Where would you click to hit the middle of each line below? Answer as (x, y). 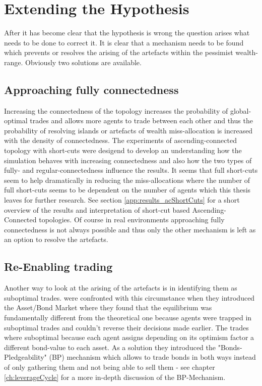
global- (241, 110)
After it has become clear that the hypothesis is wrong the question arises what (127, 33)
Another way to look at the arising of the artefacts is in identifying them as (121, 288)
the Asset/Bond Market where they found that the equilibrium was (108, 307)
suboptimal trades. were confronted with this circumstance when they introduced (129, 297)
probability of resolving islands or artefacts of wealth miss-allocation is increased (128, 130)
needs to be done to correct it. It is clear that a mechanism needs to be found (124, 42)
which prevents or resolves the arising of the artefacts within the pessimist (119, 52)
